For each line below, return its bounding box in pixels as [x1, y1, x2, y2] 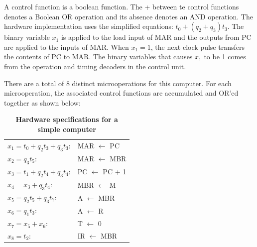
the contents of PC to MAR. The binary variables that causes [4, 51, 193, 62]
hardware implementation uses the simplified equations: [4, 21, 173, 31]
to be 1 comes [204, 51, 246, 62]
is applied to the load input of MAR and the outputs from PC [61, 32, 252, 42]
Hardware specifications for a [15, 114, 118, 124]
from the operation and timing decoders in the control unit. [4, 61, 186, 71]
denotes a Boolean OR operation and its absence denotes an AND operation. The [4, 11, 253, 21]
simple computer [37, 123, 96, 134]
